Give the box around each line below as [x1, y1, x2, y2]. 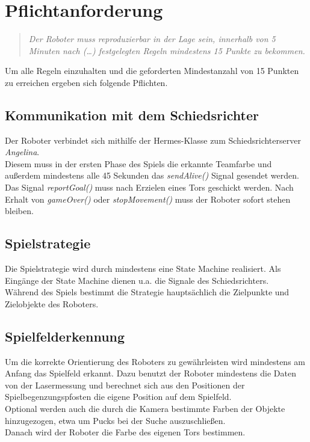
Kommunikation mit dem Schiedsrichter [5, 105, 259, 124]
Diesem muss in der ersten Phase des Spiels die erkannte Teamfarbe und [5, 157, 272, 170]
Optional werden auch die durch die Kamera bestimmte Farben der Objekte [5, 402, 285, 415]
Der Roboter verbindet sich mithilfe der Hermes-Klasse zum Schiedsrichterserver [5, 134, 301, 146]
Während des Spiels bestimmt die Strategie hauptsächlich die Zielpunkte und [5, 286, 290, 298]
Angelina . [5, 146, 40, 158]
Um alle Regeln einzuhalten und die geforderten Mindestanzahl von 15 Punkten [5, 64, 299, 77]
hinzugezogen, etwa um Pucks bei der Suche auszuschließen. [5, 414, 226, 426]
